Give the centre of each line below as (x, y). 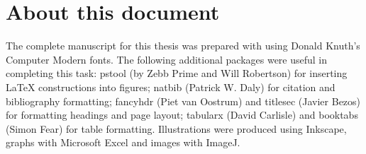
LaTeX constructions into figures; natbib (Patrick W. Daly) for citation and (171, 87)
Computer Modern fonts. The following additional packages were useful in (167, 59)
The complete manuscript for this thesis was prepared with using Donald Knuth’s (183, 46)
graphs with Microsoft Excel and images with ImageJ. (123, 142)
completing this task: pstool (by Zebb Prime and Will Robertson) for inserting (177, 73)
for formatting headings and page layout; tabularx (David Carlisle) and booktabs (182, 115)
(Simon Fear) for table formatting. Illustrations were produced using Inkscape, (176, 128)
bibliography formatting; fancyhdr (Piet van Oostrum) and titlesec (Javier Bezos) (183, 101)
